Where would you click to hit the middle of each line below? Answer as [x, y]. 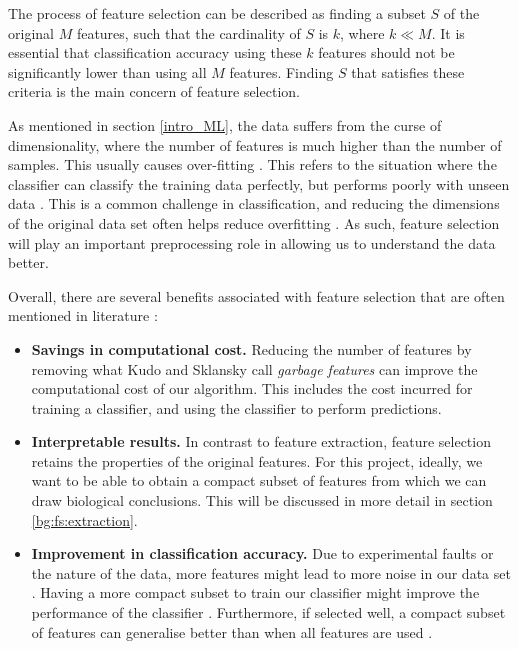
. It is [448, 32]
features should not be [386, 52]
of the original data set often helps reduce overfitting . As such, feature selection [254, 222]
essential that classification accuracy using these [155, 52]
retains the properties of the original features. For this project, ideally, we [257, 460]
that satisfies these [408, 71]
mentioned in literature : [83, 315]
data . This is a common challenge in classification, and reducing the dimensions [254, 203]
